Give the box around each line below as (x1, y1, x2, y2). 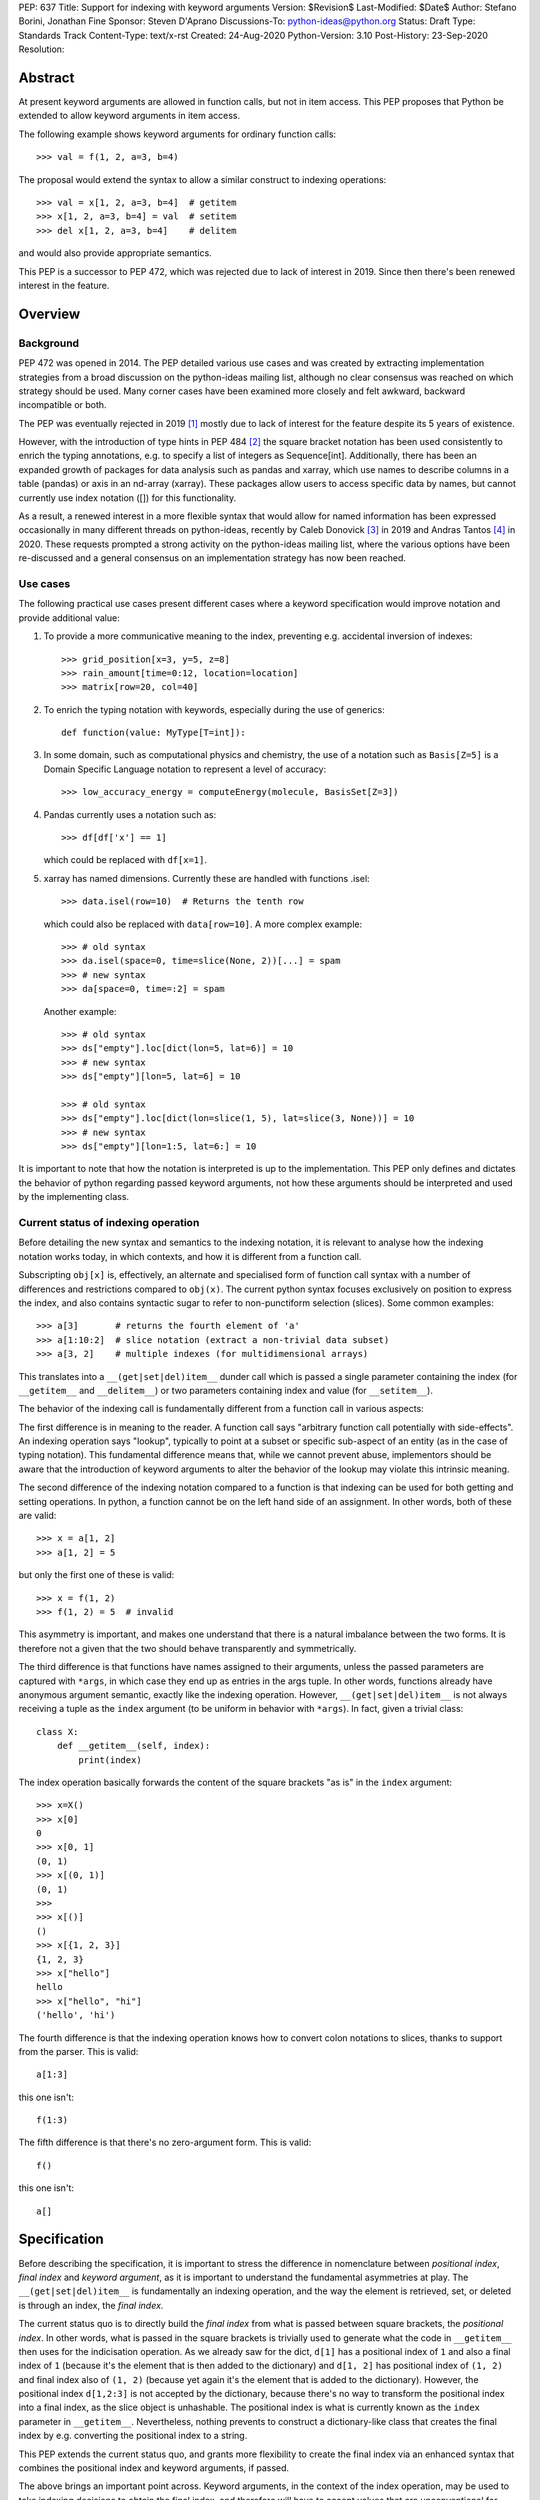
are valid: (18, 1510, 57, 1522)
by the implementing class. (18, 1191, 130, 1203)
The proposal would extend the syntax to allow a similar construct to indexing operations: (18, 173, 387, 185)
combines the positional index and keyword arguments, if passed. (18, 2462, 290, 2474)
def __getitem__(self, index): (56, 1740, 211, 1752)
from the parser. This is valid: (18, 2045, 139, 2057)
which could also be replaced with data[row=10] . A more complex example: (43, 918, 363, 930)
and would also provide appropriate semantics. (18, 247, 212, 259)
